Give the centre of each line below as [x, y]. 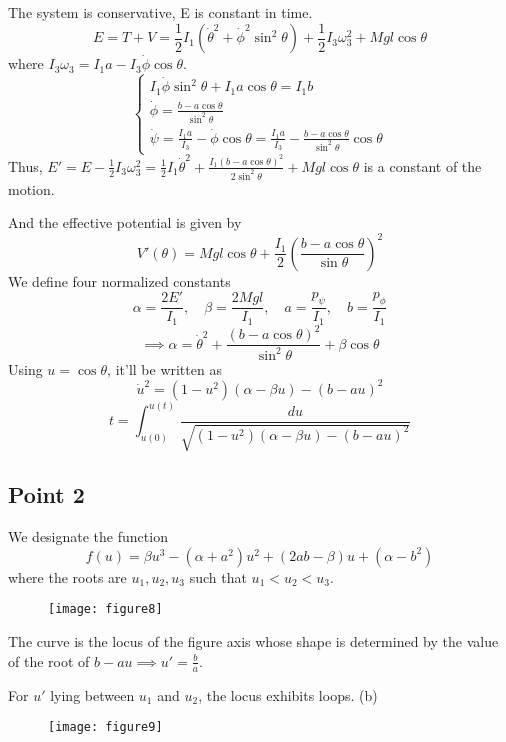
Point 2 [46, 494]
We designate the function [88, 536]
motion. [31, 188]
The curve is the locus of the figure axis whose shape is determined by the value [253, 641]
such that [218, 576]
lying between [92, 694]
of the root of [49, 660]
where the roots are [67, 576]
